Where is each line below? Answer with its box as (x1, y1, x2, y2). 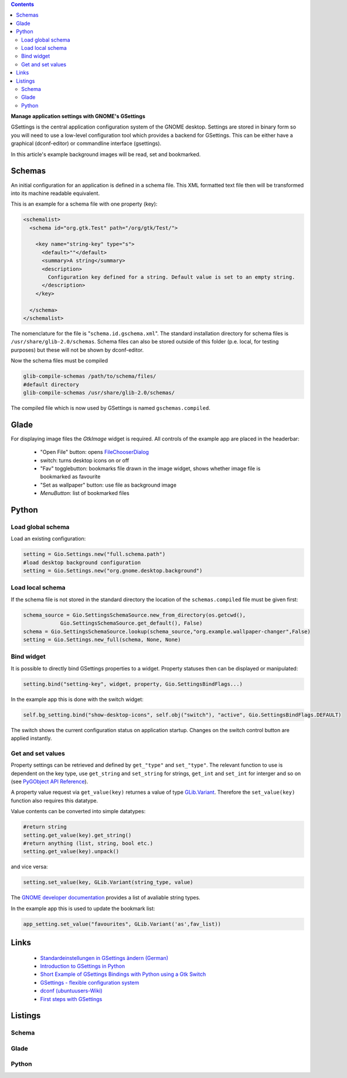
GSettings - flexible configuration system (40, 979, 140, 986)
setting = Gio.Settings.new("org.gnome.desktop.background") (23, 567, 203, 574)
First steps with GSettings (40, 995, 103, 1002)
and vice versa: (11, 863, 48, 870)
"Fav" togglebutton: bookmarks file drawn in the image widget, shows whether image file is (40, 464, 261, 472)
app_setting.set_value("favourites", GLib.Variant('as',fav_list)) (23, 921, 222, 927)
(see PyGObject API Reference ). (11, 778, 89, 785)
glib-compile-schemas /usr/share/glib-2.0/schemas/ (23, 389, 175, 396)
